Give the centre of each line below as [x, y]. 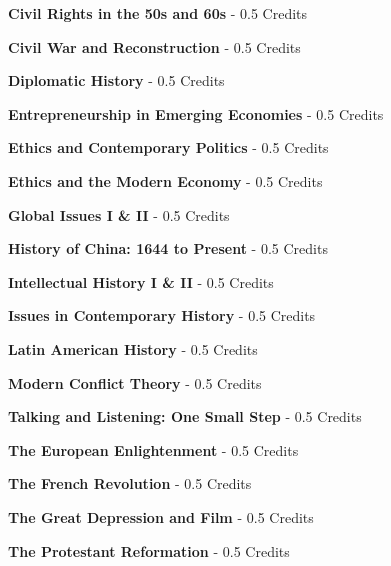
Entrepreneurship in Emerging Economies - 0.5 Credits [196, 113]
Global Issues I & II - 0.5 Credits [119, 214]
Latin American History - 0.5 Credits [133, 348]
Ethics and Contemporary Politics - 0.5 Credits [168, 147]
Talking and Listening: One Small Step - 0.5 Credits [185, 416]
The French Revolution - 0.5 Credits [130, 483]
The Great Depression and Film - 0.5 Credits [161, 516]
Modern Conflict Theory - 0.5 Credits [135, 382]
